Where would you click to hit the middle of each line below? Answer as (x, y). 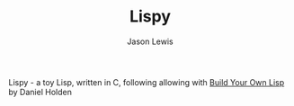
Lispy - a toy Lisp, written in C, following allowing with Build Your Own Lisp (147, 82)
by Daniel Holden (40, 92)
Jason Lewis (150, 41)
